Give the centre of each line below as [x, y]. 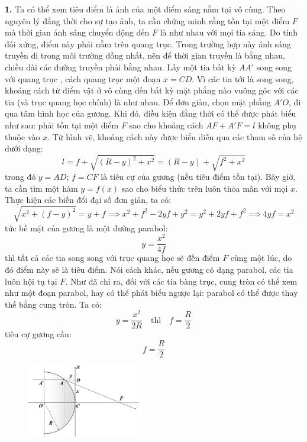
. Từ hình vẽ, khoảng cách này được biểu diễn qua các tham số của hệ [175, 136]
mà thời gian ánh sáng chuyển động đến [77, 32]
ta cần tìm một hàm [41, 188]
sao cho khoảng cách [166, 125]
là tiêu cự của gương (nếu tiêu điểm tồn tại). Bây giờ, [198, 177]
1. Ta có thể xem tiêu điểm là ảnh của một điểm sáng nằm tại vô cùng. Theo [145, 9]
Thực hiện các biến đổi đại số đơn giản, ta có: [88, 200]
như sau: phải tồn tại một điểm [62, 125]
